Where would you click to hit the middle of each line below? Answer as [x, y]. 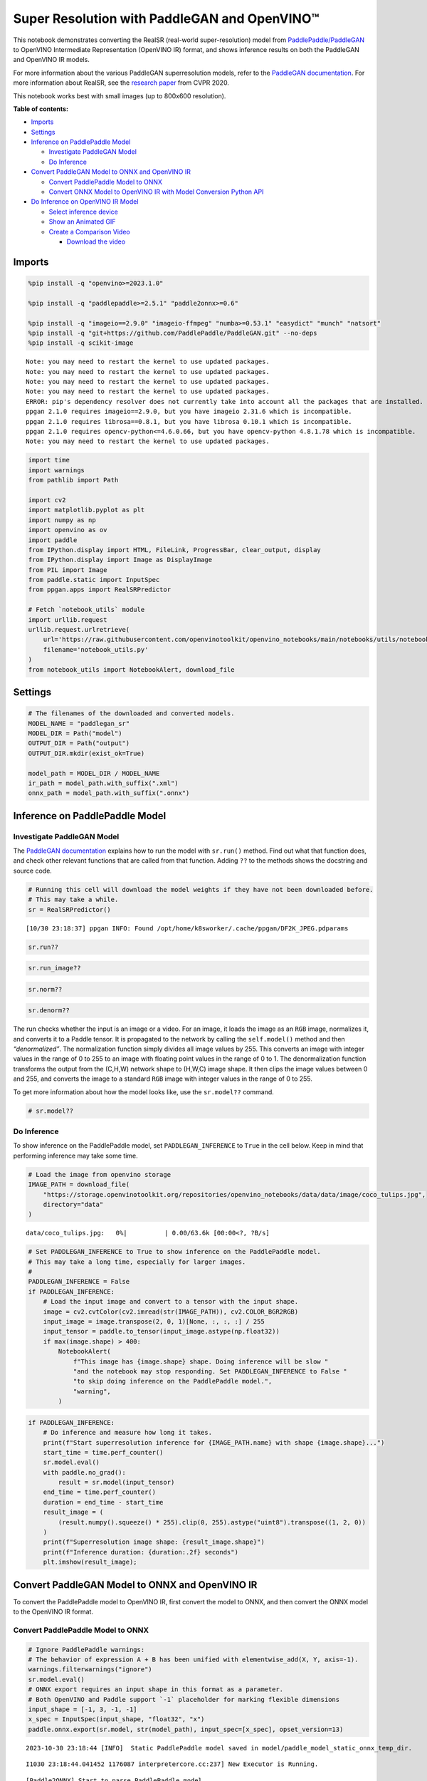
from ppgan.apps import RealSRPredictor [99, 590]
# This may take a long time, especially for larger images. [137, 1262]
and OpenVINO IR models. [52, 60]
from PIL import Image [68, 570]
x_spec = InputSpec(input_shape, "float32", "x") [116, 1719]
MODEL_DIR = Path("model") [75, 733]
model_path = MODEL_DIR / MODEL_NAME [94, 773]
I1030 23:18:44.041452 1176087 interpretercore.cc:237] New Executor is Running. [172, 1764]
